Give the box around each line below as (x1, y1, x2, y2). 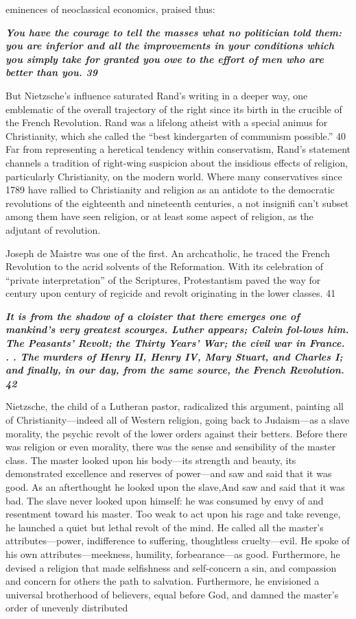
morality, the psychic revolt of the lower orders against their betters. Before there (5, 426, 348, 440)
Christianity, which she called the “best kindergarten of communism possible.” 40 (5, 128, 346, 143)
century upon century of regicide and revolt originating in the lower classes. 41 (5, 286, 336, 300)
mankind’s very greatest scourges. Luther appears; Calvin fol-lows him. (5, 322, 349, 337)
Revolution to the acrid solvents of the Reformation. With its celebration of (5, 259, 324, 274)
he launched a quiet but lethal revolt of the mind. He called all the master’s (5, 520, 324, 534)
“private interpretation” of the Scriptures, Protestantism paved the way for (5, 272, 321, 287)
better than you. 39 (5, 65, 98, 80)
